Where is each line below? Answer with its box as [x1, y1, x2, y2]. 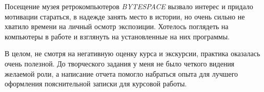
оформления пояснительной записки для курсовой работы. [5, 78, 187, 89]
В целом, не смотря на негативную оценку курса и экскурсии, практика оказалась [5, 48, 260, 59]
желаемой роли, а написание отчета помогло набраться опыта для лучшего [5, 68, 238, 79]
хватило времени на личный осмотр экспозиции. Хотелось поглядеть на [5, 21, 229, 32]
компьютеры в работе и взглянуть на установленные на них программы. [5, 31, 230, 41]
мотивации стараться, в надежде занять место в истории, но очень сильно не [5, 11, 245, 21]
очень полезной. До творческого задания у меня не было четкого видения [5, 58, 235, 68]
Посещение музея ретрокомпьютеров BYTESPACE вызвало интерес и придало [5, 1, 253, 11]
